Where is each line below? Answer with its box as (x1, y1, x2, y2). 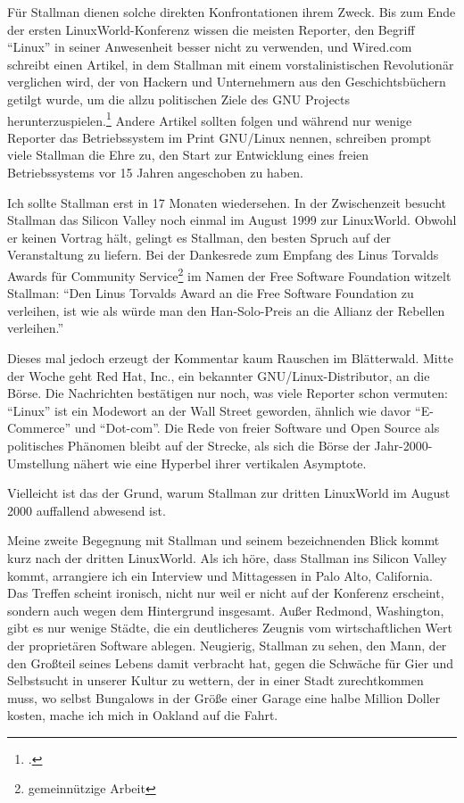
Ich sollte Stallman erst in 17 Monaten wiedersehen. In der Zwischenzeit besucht (7, 193, 447, 211)
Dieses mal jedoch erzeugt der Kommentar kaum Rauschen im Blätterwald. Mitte (7, 349, 453, 367)
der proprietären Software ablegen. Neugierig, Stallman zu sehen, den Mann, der (7, 635, 447, 654)
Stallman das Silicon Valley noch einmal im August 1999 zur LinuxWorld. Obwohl (7, 211, 457, 229)
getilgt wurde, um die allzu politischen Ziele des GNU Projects (7, 89, 351, 108)
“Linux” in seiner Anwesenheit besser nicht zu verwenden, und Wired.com (7, 37, 412, 56)
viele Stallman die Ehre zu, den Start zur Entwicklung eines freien (7, 145, 369, 164)
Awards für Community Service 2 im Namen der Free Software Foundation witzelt (7, 263, 452, 285)
